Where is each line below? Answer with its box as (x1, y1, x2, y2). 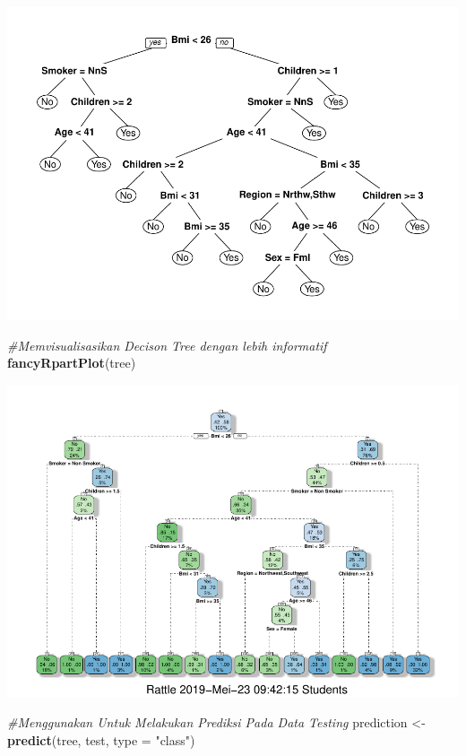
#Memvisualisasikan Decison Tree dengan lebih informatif (7, 335, 327, 354)
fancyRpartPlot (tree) (7, 353, 136, 372)
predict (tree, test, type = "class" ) (7, 730, 195, 749)
